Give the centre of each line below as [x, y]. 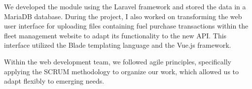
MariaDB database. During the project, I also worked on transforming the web [123, 16]
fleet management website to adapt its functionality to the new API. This [115, 35]
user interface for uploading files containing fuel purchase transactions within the [126, 26]
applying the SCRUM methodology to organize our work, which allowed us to [122, 71]
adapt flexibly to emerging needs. [54, 81]
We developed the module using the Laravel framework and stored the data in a [125, 6]
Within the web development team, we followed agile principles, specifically [118, 61]
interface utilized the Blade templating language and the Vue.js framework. [118, 45]
